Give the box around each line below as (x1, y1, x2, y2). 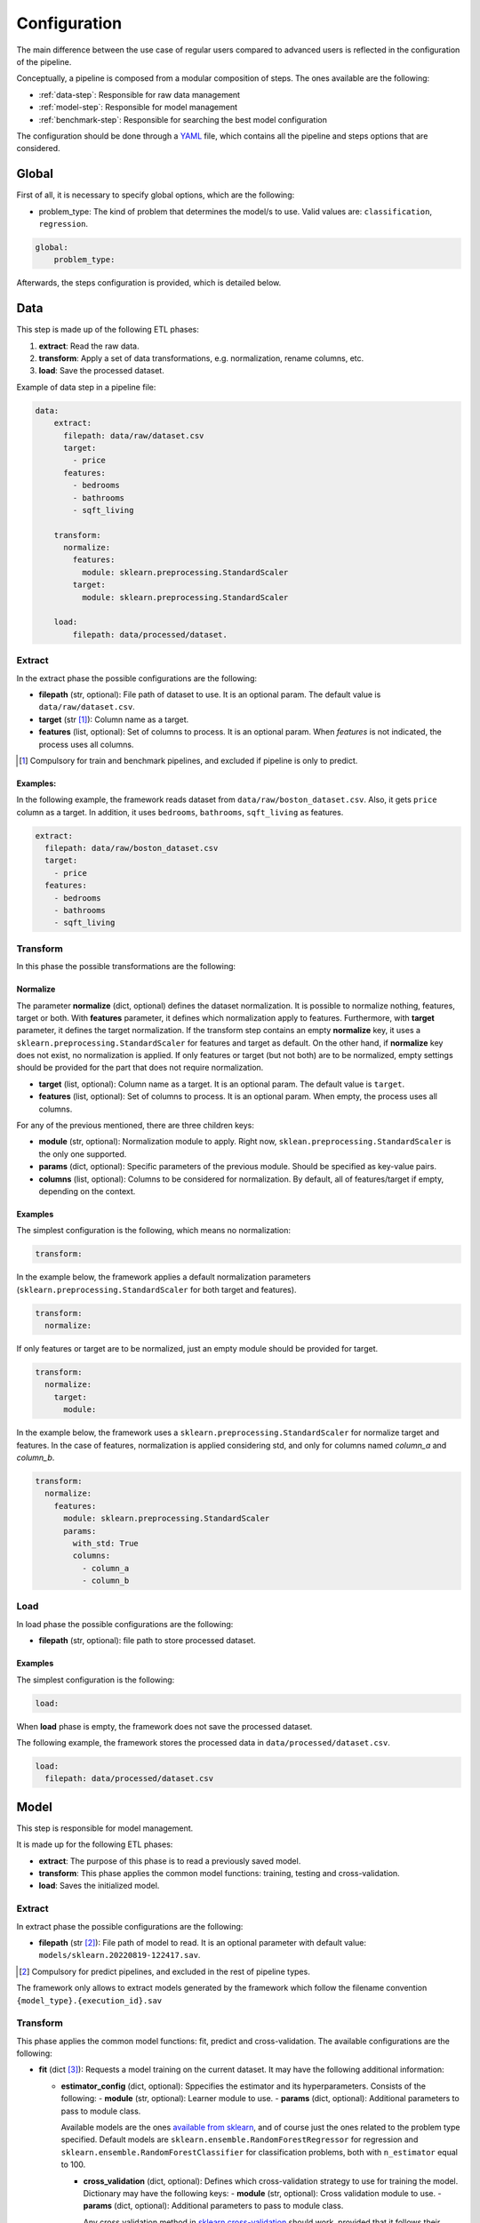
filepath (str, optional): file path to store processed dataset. (38, 1635, 257, 1646)
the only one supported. (38, 1148, 127, 1160)
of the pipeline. (16, 56, 72, 67)
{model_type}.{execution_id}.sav (16, 1995, 163, 2005)
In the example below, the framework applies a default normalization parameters (16, 1272, 311, 1282)
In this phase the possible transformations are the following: (16, 961, 236, 972)
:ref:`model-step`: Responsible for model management (38, 102, 238, 113)
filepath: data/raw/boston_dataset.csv (44, 843, 219, 854)
